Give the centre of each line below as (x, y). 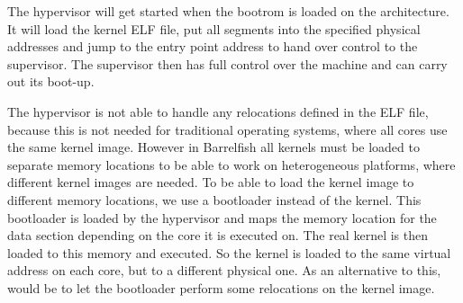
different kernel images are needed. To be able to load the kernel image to (211, 182)
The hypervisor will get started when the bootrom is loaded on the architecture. (228, 11)
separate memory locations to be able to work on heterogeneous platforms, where (231, 164)
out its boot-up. (51, 81)
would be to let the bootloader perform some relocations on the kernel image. (221, 287)
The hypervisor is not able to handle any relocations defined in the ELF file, (218, 111)
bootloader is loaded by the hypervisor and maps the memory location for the (222, 217)
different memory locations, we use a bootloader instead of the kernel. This (214, 199)
